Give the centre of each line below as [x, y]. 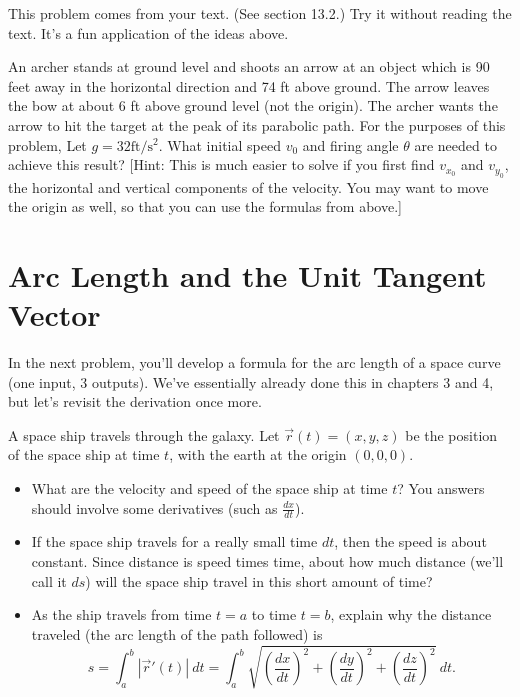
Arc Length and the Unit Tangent [247, 274]
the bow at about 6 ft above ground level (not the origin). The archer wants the [253, 105]
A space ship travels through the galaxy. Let [144, 434]
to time [274, 614]
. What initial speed [219, 144]
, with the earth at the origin [258, 454]
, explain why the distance [411, 614]
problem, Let [47, 144]
